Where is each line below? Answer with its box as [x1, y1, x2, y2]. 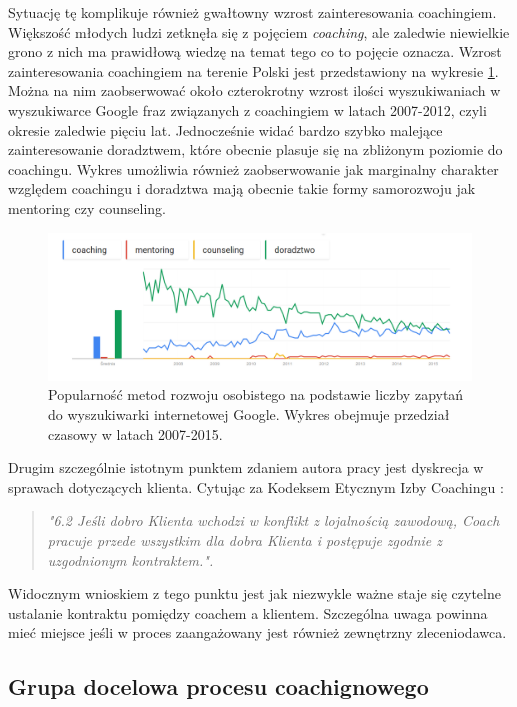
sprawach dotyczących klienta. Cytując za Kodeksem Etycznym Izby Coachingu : [8, 476, 504, 497]
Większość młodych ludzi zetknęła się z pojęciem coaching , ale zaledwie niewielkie [8, 21, 510, 42]
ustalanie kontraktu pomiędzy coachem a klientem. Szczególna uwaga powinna [8, 602, 488, 623]
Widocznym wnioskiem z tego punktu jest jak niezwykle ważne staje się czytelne [8, 583, 501, 604]
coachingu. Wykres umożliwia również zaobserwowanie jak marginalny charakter [8, 158, 499, 179]
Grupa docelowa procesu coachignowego [8, 671, 429, 702]
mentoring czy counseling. [8, 197, 167, 218]
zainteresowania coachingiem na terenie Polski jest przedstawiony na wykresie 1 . [8, 60, 499, 81]
